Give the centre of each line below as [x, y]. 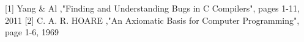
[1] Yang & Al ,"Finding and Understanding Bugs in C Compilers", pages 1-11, [152, 8]
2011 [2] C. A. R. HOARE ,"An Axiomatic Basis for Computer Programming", [152, 20]
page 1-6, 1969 [32, 32]
